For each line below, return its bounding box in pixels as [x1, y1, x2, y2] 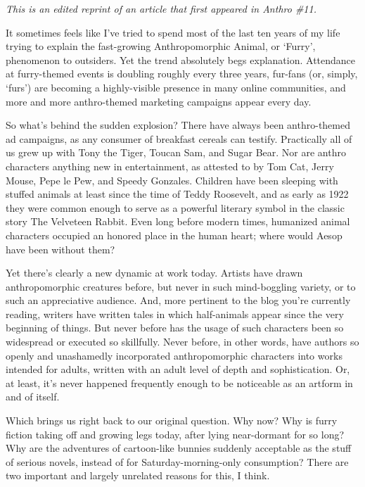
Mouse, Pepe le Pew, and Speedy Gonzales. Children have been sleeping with [6, 172, 338, 187]
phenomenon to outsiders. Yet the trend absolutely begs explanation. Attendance [6, 52, 356, 67]
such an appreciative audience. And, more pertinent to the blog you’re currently [6, 293, 351, 308]
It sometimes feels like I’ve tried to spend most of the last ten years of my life [6, 25, 340, 39]
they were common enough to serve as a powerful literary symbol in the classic [6, 200, 345, 215]
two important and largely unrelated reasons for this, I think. [6, 468, 270, 483]
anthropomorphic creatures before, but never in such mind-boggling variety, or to [6, 279, 356, 293]
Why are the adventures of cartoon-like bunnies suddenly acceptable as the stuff [6, 441, 352, 455]
